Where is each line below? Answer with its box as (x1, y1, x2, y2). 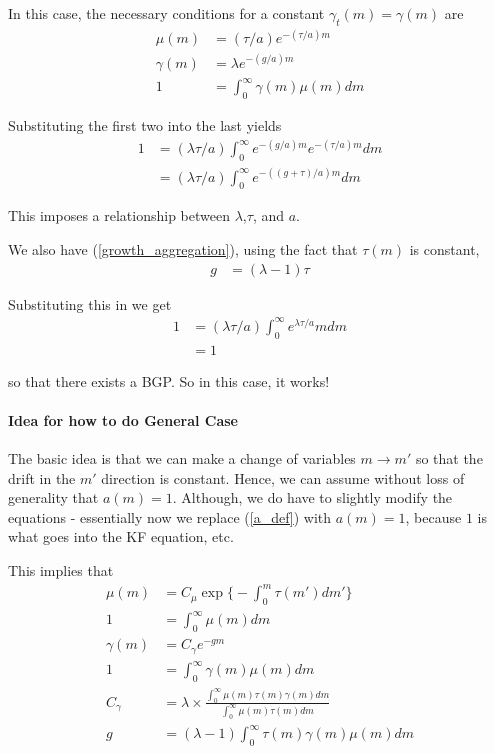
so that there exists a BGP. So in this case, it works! (8, 370, 330, 391)
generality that (8, 487, 99, 508)
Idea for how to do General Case (8, 409, 238, 430)
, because (405, 506, 462, 527)
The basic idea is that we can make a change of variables (8, 448, 356, 468)
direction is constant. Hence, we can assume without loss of (101, 467, 465, 488)
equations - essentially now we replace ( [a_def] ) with (8, 506, 332, 527)
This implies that (8, 559, 114, 580)
